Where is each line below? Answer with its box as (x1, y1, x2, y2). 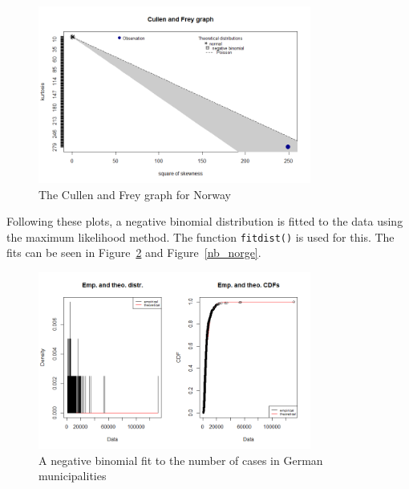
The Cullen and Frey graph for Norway (38, 185, 231, 202)
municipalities (38, 467, 107, 484)
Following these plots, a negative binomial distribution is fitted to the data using (6, 213, 403, 230)
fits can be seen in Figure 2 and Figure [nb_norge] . (6, 244, 261, 261)
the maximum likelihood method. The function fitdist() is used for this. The (6, 228, 395, 245)
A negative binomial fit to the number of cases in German (38, 451, 323, 468)
